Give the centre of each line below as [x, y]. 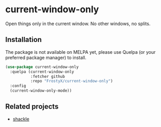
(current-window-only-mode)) [41, 91]
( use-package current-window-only [42, 67]
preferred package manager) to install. [46, 57]
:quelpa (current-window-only [42, 72]
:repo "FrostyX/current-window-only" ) [72, 81]
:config [18, 86]
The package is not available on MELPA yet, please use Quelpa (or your [80, 52]
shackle [21, 119]
